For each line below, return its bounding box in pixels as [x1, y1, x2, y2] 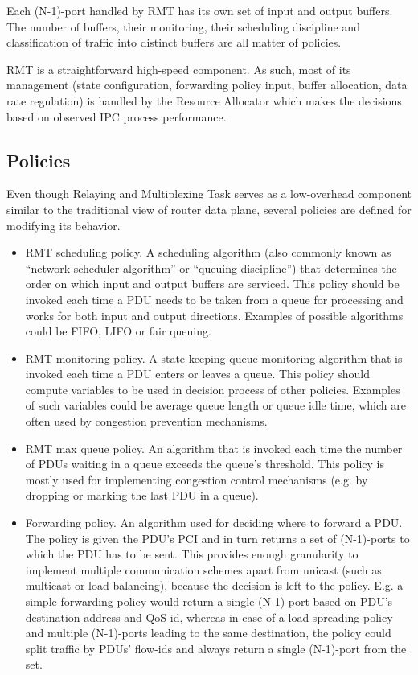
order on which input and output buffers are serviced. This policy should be [25, 275, 400, 292]
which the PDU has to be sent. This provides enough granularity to [25, 545, 359, 562]
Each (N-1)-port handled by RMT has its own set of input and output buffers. [6, 2, 393, 19]
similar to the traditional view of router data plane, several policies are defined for [6, 200, 412, 217]
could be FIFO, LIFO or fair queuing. [25, 323, 211, 340]
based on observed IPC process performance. [6, 108, 227, 125]
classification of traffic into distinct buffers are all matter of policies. [6, 34, 342, 51]
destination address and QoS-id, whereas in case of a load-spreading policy [25, 608, 393, 625]
